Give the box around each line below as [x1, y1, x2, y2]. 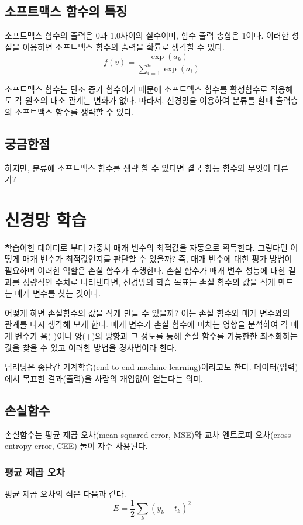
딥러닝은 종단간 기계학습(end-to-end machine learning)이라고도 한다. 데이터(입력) [5, 361, 298, 373]
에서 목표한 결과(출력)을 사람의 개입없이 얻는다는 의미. [5, 372, 203, 384]
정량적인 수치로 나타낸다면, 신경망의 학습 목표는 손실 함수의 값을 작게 [22, 275, 276, 288]
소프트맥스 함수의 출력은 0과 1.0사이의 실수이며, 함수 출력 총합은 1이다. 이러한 [5, 29, 289, 42]
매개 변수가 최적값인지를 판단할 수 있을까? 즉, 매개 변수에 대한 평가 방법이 [22, 253, 292, 265]
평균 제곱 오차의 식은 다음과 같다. [5, 488, 126, 500]
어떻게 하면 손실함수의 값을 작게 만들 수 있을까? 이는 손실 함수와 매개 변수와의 [5, 306, 290, 319]
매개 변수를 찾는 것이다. [15, 287, 101, 299]
